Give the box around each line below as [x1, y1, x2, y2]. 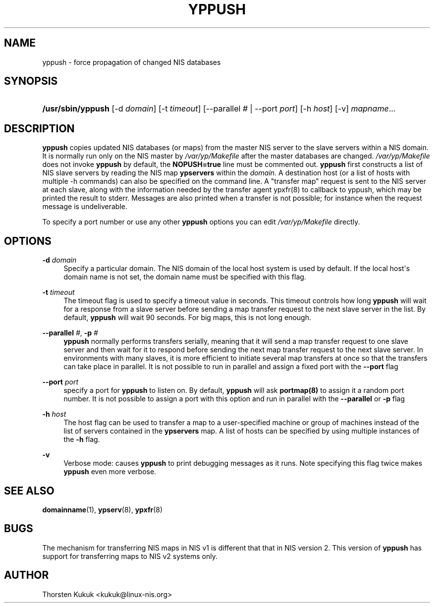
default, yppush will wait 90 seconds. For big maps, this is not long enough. [63, 313, 311, 322]
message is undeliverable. [42, 202, 127, 211]
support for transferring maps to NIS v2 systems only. [42, 552, 217, 560]
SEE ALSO [4, 484, 54, 497]
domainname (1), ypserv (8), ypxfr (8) [42, 505, 163, 514]
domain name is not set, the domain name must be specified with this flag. [63, 273, 306, 281]
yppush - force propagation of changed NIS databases [42, 57, 221, 66]
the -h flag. [63, 435, 100, 444]
